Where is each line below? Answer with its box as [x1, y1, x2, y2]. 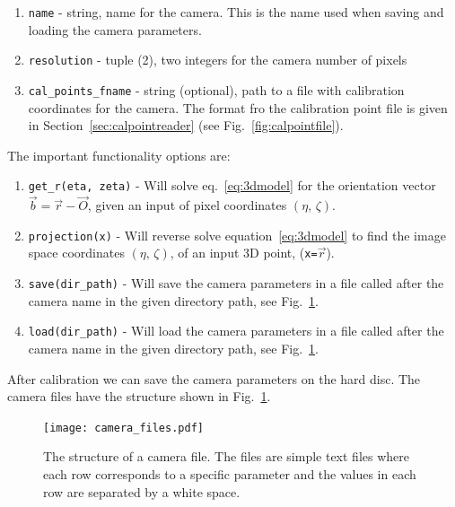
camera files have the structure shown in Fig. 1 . [7, 387, 271, 406]
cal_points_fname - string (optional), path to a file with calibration [28, 80, 405, 99]
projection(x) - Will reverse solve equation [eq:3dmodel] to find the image [28, 225, 446, 244]
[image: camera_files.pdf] [43, 421, 204, 434]
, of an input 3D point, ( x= [170, 243, 318, 262]
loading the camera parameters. [28, 20, 202, 39]
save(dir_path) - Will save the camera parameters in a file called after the [28, 274, 444, 293]
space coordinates [28, 243, 125, 262]
